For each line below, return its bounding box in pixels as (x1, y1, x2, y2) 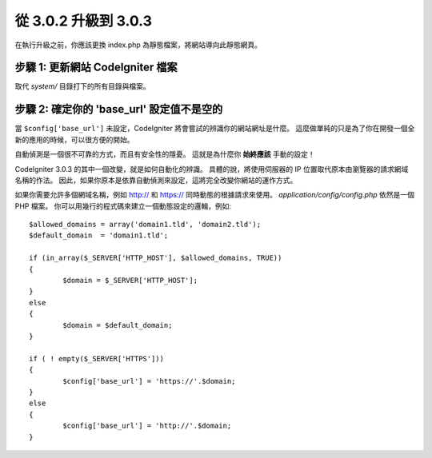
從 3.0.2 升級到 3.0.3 (14, 12, 152, 30)
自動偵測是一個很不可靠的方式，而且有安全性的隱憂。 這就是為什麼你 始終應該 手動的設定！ (14, 149, 315, 159)
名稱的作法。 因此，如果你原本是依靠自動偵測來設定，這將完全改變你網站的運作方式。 (14, 175, 298, 185)
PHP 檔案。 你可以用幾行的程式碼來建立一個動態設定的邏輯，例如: (14, 201, 232, 211)
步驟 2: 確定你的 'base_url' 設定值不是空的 (14, 102, 223, 116)
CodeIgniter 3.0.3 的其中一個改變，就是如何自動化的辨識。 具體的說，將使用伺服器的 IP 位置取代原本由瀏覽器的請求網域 (14, 164, 409, 173)
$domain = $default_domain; (62, 321, 173, 329)
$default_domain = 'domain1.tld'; (29, 231, 169, 240)
